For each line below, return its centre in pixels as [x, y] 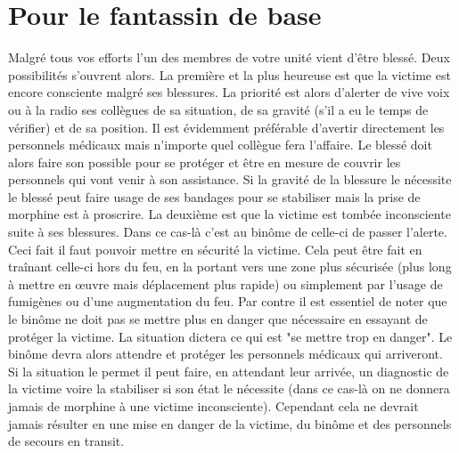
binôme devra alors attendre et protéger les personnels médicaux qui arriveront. [225, 354]
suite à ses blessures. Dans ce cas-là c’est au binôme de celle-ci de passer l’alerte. [228, 232]
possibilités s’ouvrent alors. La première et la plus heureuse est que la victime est [229, 74]
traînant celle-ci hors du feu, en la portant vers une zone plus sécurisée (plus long [230, 267]
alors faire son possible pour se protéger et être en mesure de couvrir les [205, 162]
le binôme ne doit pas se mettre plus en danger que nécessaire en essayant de [218, 319]
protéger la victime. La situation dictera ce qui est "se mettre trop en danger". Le [230, 336]
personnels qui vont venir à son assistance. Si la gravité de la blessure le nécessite [230, 179]
